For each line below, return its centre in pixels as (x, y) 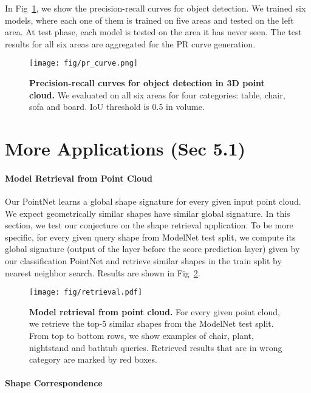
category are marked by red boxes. (93, 359)
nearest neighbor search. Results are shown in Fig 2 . (103, 272)
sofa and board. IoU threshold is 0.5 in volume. (117, 107)
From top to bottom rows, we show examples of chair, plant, (142, 335)
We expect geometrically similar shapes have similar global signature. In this (148, 213)
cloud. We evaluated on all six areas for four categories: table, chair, (157, 94)
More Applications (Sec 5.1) (125, 148)
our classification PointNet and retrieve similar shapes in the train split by (143, 260)
